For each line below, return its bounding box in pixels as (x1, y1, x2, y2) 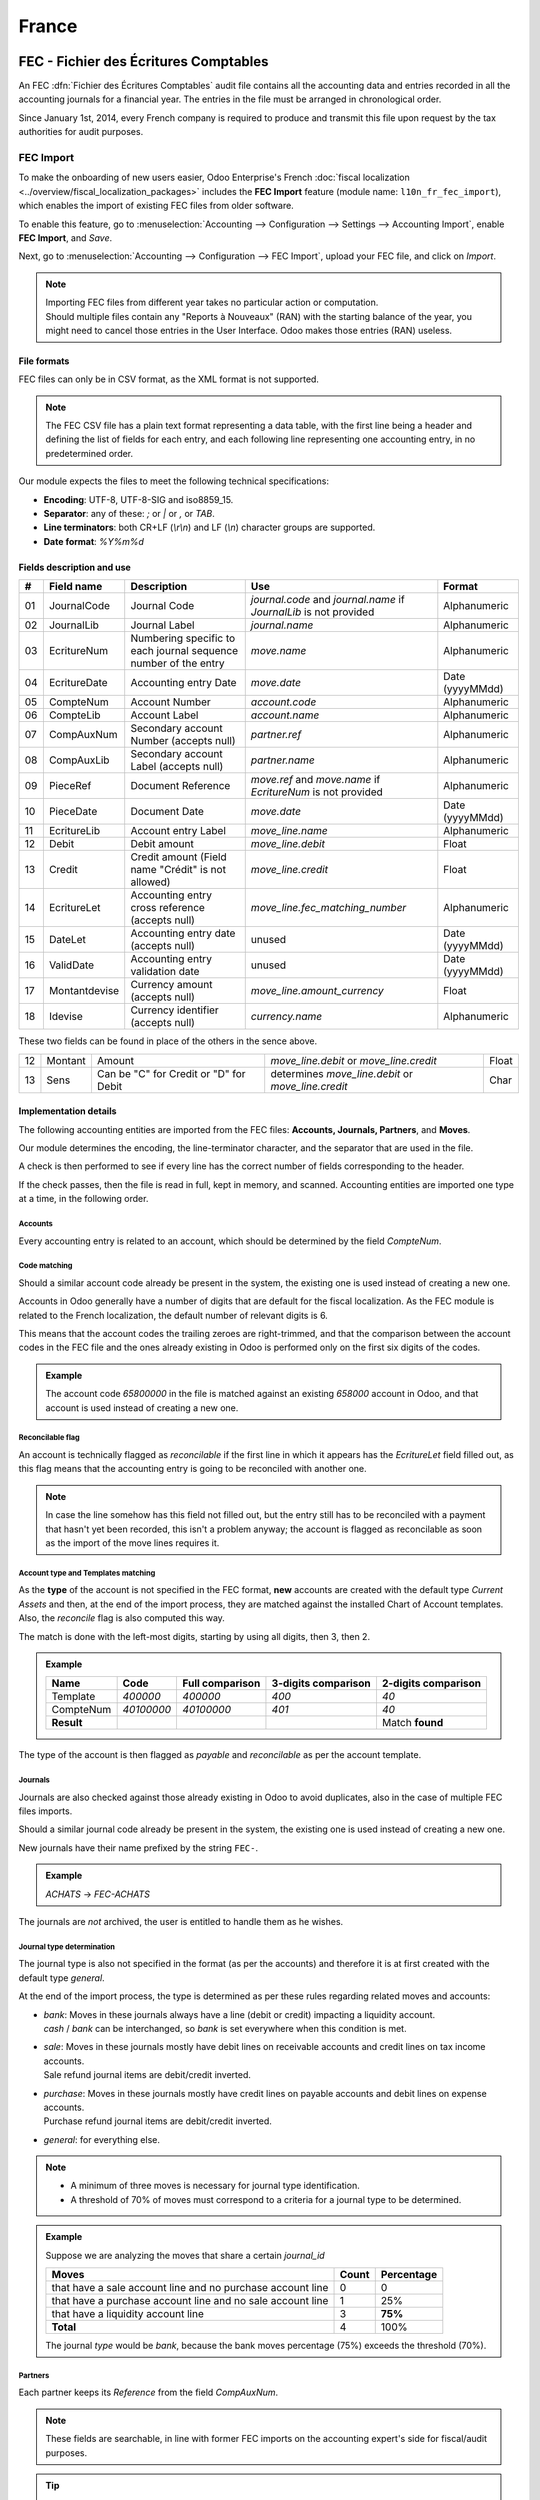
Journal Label (130, 618, 195, 632)
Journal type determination (18, 1941, 115, 1952)
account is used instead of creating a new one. (45, 1401, 239, 1414)
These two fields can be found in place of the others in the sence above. (18, 1035, 318, 1047)
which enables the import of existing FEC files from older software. (18, 200, 294, 212)
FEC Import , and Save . (18, 231, 113, 244)
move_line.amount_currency (250, 984, 384, 998)
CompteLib (48, 708, 101, 722)
